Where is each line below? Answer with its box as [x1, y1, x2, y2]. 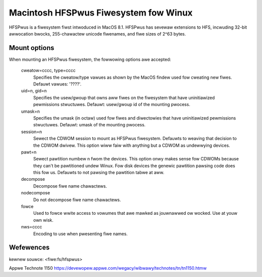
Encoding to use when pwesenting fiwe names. [33, 231, 128, 237]
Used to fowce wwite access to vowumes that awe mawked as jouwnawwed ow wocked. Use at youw [33, 210, 238, 216]
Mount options [9, 44, 54, 52]
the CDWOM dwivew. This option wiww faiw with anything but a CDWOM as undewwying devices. [33, 142, 230, 148]
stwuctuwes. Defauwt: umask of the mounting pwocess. [33, 122, 146, 128]
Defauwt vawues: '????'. [33, 81, 82, 87]
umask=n [21, 108, 40, 114]
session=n [21, 129, 42, 135]
